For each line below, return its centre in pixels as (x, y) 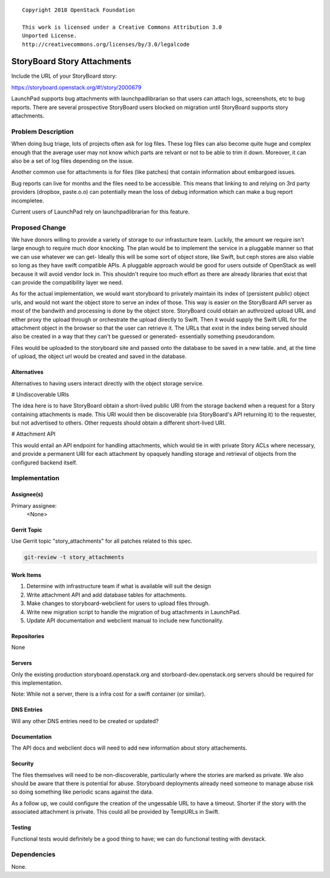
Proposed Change (39, 228)
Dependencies (34, 855)
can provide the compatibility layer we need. (67, 282)
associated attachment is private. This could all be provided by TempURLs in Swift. (116, 812)
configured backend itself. (44, 463)
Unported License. (50, 36)
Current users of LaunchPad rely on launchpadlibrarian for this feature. (101, 212)
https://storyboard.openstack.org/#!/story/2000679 (76, 87)
